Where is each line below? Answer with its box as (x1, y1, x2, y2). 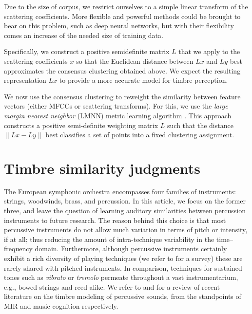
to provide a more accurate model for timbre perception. (59, 75, 228, 85)
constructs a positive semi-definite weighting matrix (4, 120, 158, 130)
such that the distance (167, 120, 233, 130)
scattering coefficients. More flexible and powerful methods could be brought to (4, 11, 241, 21)
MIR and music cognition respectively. (4, 300, 118, 311)
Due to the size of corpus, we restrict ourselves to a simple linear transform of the (4, 1, 248, 11)
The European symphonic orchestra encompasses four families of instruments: (4, 186, 236, 196)
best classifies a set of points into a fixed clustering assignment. (45, 129, 234, 140)
